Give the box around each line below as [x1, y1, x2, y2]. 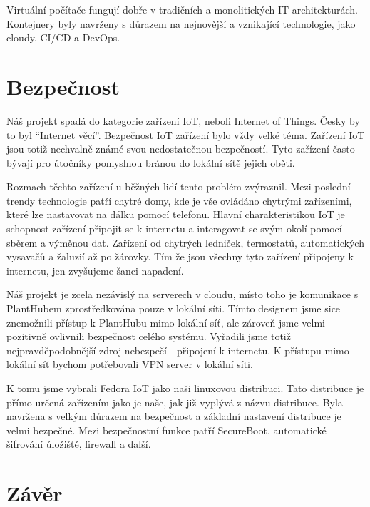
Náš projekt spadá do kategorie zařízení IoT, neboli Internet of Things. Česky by [6, 113, 360, 128]
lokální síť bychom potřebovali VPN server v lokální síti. [6, 357, 253, 372]
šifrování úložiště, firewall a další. [6, 436, 151, 451]
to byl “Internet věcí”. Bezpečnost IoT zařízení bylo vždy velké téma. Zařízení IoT [6, 127, 365, 142]
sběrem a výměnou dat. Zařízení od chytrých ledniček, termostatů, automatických [6, 235, 364, 250]
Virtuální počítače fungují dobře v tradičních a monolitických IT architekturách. [6, 2, 358, 16]
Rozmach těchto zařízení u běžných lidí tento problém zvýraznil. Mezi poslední [6, 179, 351, 194]
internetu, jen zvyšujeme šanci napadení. [6, 262, 184, 277]
